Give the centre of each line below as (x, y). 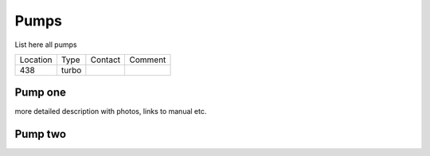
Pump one (41, 93)
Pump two (41, 134)
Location (36, 60)
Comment (147, 60)
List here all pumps (46, 45)
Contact (106, 60)
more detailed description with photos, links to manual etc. (111, 111)
